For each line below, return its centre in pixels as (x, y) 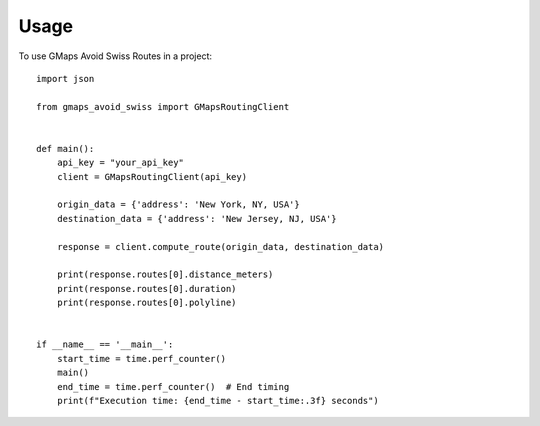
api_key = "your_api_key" (120, 163)
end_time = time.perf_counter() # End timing (173, 386)
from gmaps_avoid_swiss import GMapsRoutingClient (163, 106)
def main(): (65, 148)
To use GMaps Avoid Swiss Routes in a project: (115, 56)
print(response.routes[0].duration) (146, 288)
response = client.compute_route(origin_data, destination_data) (220, 246)
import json (65, 78)
